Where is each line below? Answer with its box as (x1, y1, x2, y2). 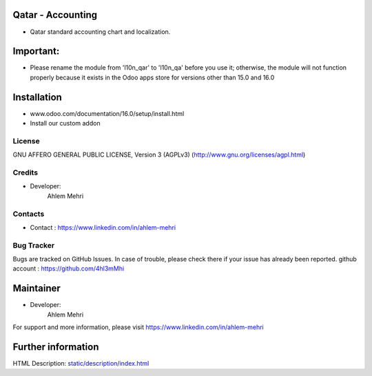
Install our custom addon (30, 119, 101, 128)
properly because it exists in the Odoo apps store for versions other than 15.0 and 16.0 (30, 73, 275, 81)
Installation (12, 91, 62, 103)
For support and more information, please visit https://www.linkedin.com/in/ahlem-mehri (12, 323, 265, 331)
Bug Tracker (12, 240, 55, 250)
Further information (12, 341, 99, 353)
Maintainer (12, 283, 61, 295)
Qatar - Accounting (12, 9, 98, 21)
